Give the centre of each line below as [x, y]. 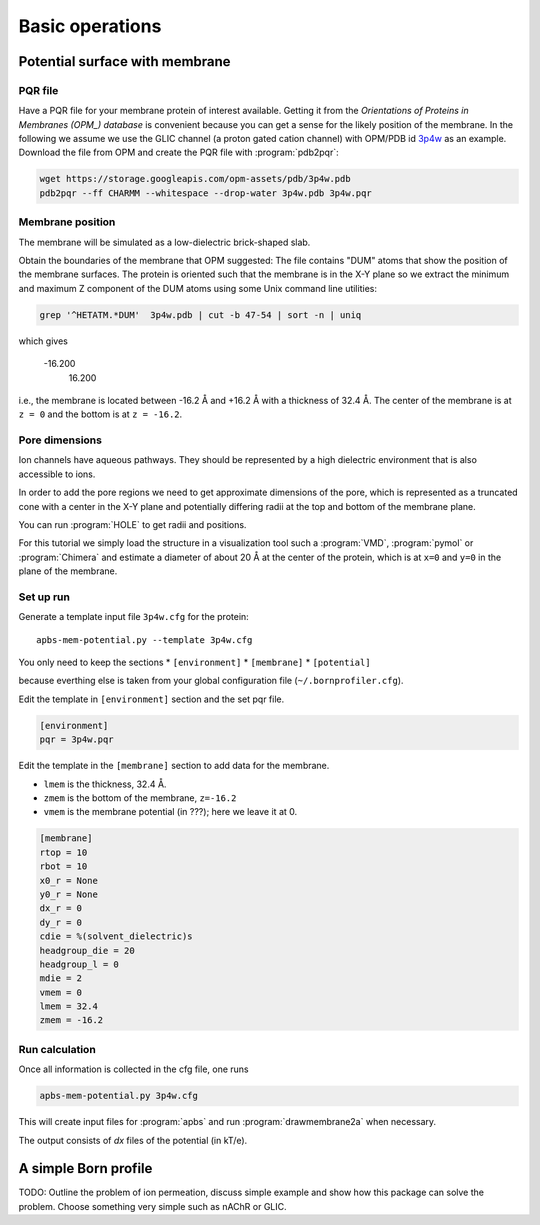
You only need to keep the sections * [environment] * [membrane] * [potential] [194, 662]
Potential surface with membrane [124, 61]
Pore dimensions [60, 440]
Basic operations [90, 26]
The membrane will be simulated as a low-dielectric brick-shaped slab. [164, 242]
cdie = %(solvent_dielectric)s [116, 936]
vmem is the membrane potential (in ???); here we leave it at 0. [170, 812]
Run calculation [57, 1049]
